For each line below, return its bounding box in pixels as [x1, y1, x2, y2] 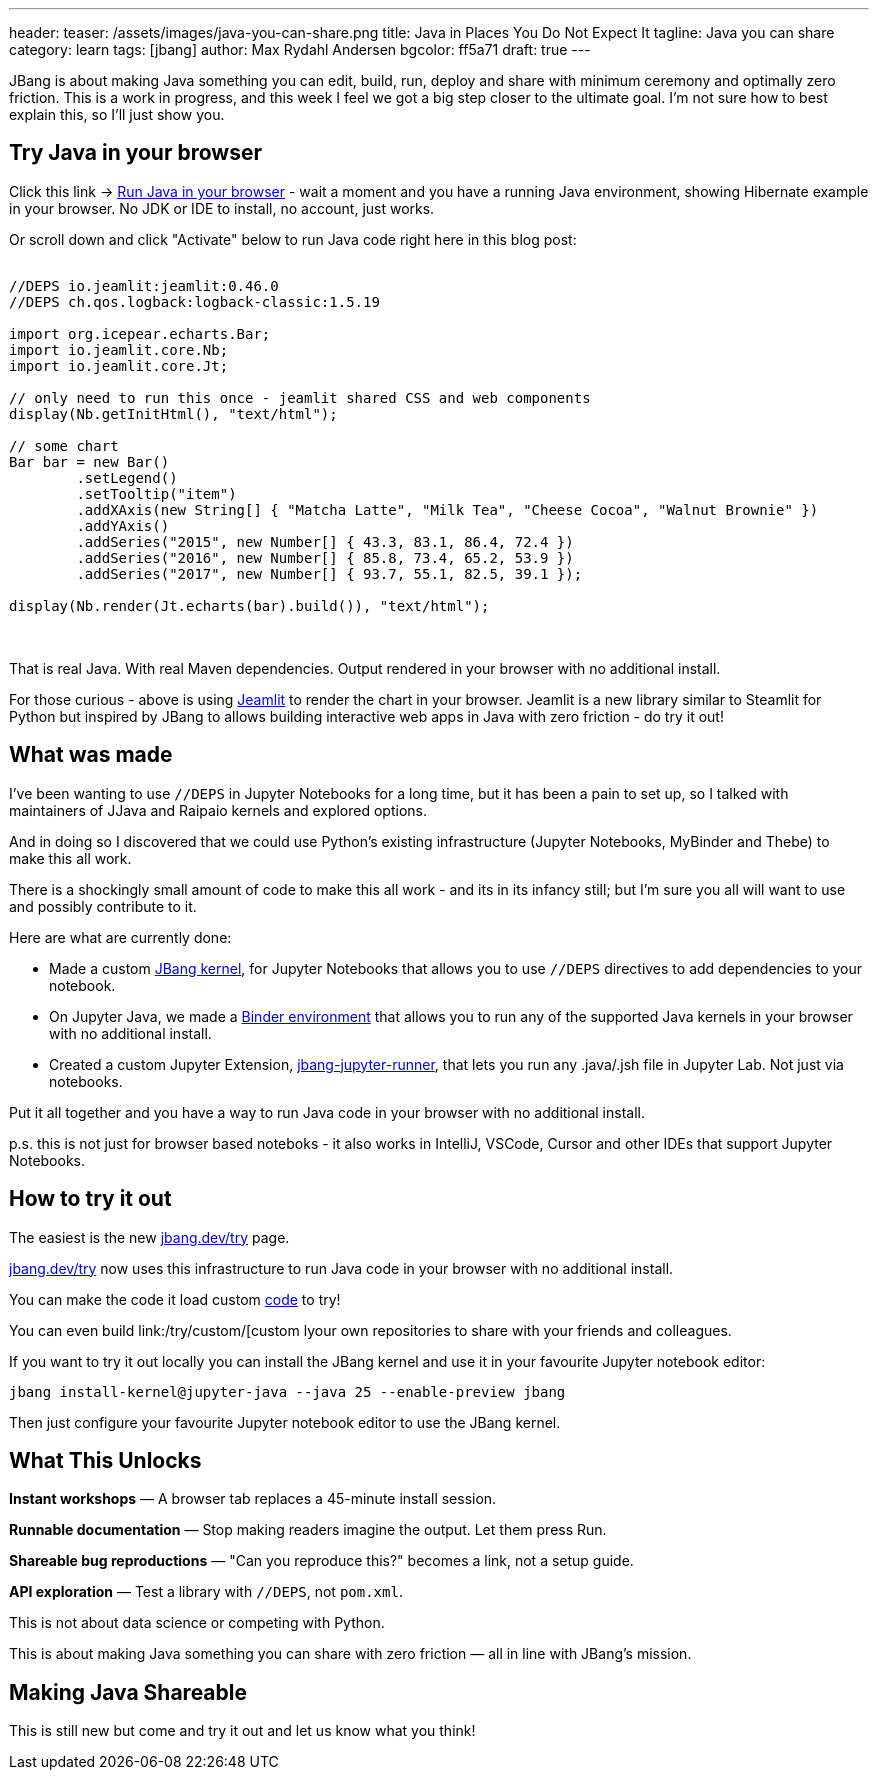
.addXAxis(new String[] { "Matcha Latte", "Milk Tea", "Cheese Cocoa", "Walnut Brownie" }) [76, 501, 819, 518]
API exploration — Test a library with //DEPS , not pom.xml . [9, 1583, 403, 1601]
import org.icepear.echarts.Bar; [9, 325, 271, 342]
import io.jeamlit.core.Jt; [9, 357, 229, 374]
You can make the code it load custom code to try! [9, 1290, 341, 1308]
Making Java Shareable [9, 1679, 248, 1705]
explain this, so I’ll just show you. [9, 106, 225, 123]
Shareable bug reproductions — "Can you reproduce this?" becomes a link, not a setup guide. [9, 1552, 634, 1570]
